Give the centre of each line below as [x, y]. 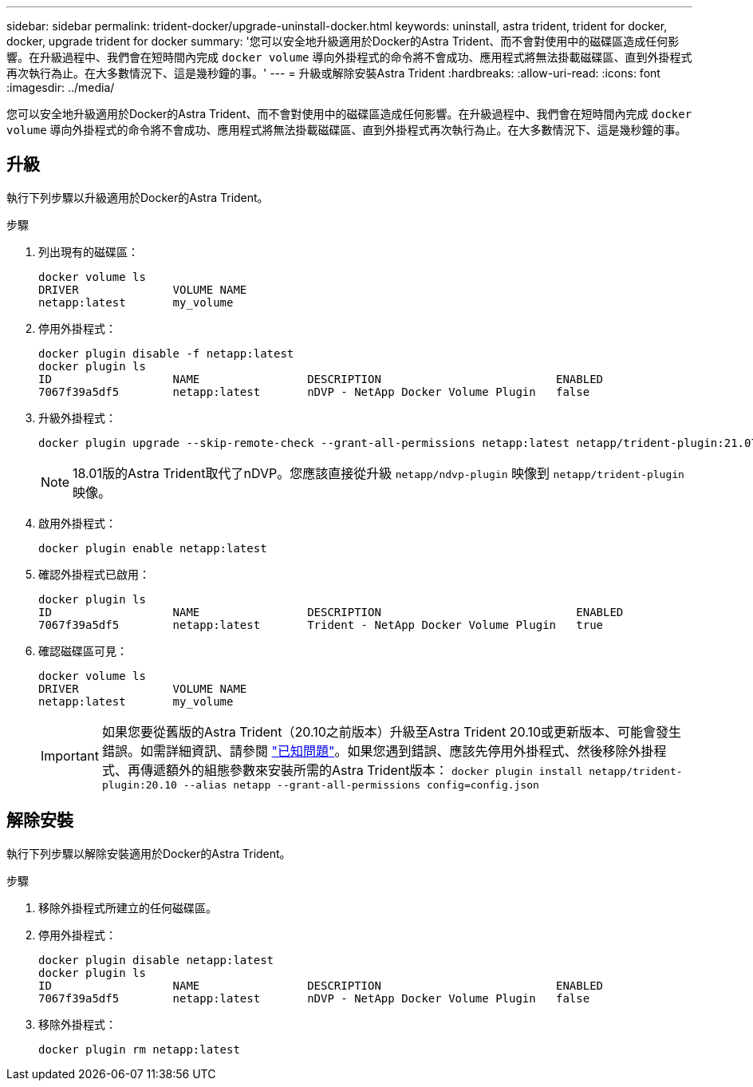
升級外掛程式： [77, 417]
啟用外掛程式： [77, 523]
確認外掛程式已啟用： [94, 574]
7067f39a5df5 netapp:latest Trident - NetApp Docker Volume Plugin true [321, 625]
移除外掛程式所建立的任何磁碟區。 [128, 907]
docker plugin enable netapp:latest [153, 548]
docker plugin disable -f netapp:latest [166, 353]
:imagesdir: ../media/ [61, 87]
